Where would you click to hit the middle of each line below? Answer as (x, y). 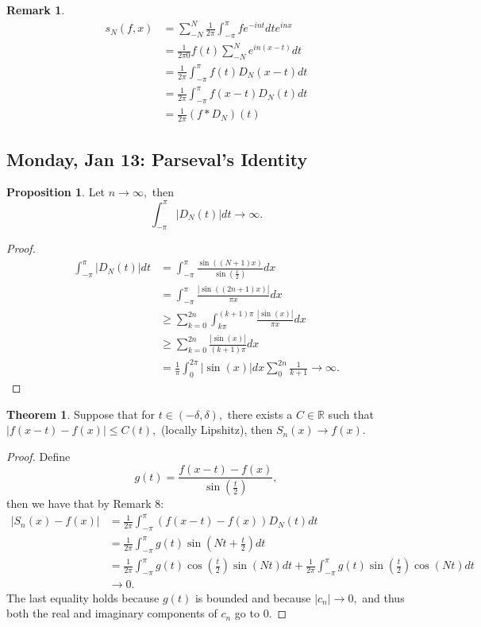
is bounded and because (253, 597)
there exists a (260, 414)
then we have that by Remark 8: (85, 503)
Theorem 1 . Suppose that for (81, 414)
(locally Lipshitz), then (217, 430)
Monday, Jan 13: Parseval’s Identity (157, 159)
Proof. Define (38, 456)
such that (351, 414)
